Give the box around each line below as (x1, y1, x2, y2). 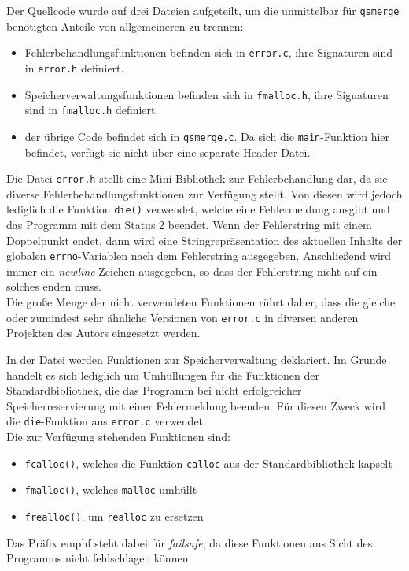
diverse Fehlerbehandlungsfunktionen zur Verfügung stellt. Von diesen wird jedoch (6, 185, 403, 202)
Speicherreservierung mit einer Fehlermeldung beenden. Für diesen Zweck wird (6, 397, 386, 413)
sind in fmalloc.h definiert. (24, 102, 159, 118)
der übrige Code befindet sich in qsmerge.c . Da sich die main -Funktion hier (24, 128, 390, 144)
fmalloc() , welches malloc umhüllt (24, 481, 197, 498)
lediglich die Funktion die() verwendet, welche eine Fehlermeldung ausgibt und (6, 201, 390, 217)
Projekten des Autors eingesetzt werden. (6, 324, 201, 341)
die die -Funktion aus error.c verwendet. (6, 413, 206, 429)
